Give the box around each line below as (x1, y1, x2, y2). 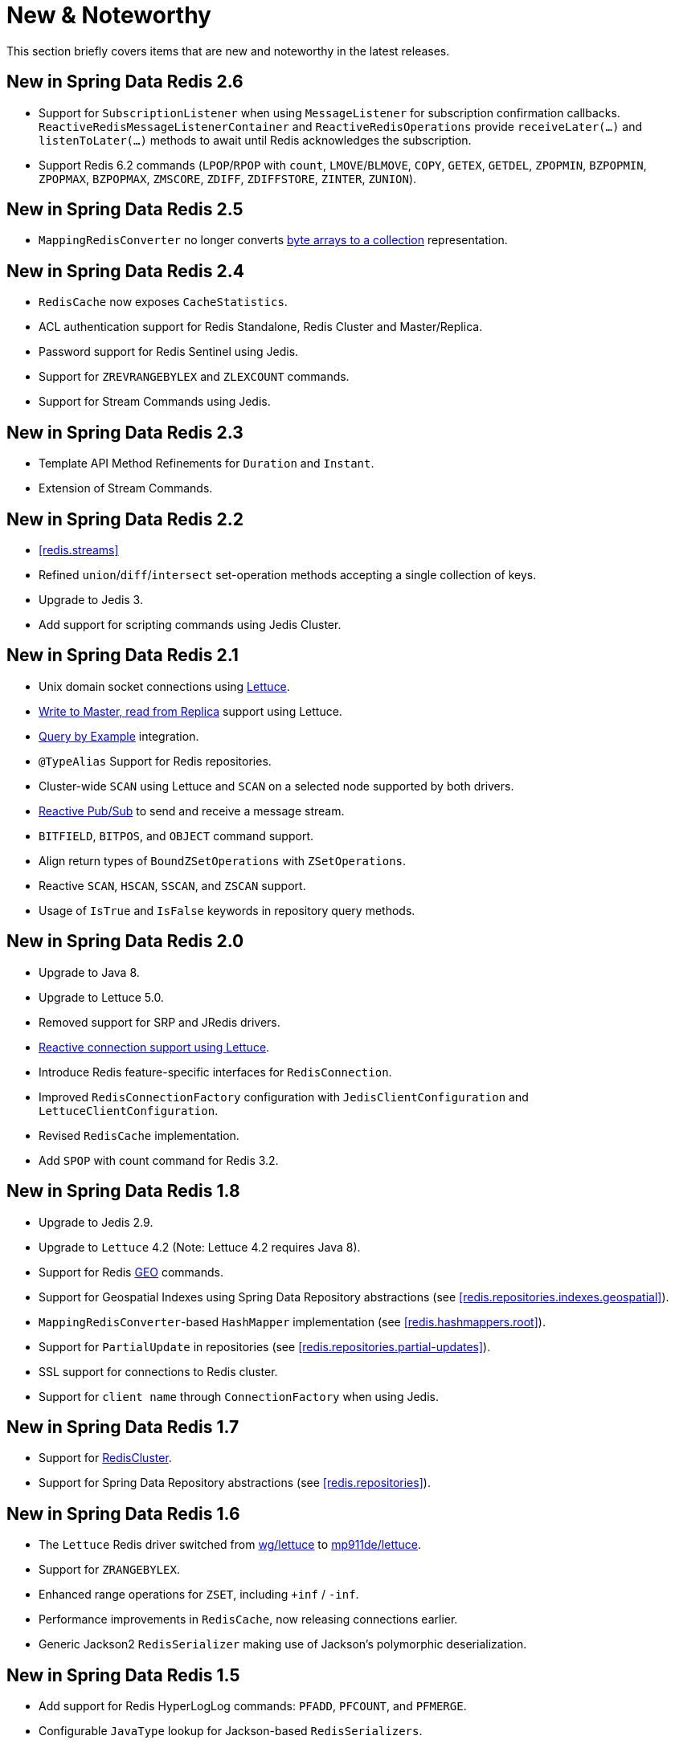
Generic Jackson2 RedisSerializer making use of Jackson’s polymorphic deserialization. (39, 1637, 527, 1652)
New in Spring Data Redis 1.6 (6, 1503, 240, 1524)
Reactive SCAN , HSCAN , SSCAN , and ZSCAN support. (39, 878, 306, 892)
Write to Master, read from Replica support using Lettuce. (39, 704, 342, 718)
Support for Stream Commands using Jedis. (39, 394, 271, 409)
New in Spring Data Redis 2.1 (6, 645, 239, 666)
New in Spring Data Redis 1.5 (6, 1664, 240, 1685)
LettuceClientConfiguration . (39, 1103, 219, 1117)
